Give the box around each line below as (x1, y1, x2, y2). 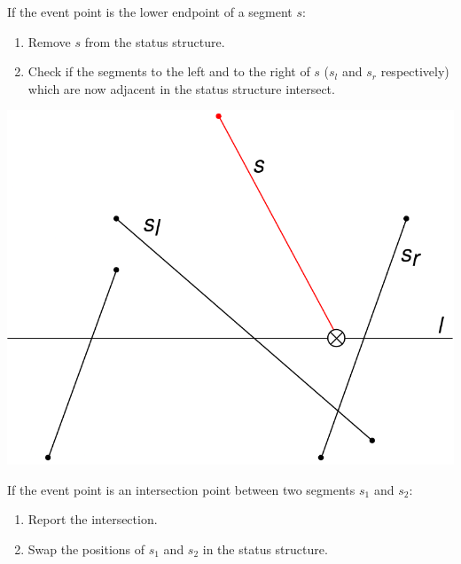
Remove (27, 32, 71, 51)
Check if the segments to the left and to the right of (27, 62, 310, 81)
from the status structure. (84, 32, 225, 51)
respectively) (380, 62, 449, 81)
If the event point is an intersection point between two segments (7, 480, 356, 498)
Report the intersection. (27, 510, 158, 529)
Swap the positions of (27, 539, 145, 558)
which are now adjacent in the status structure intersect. (27, 79, 335, 98)
